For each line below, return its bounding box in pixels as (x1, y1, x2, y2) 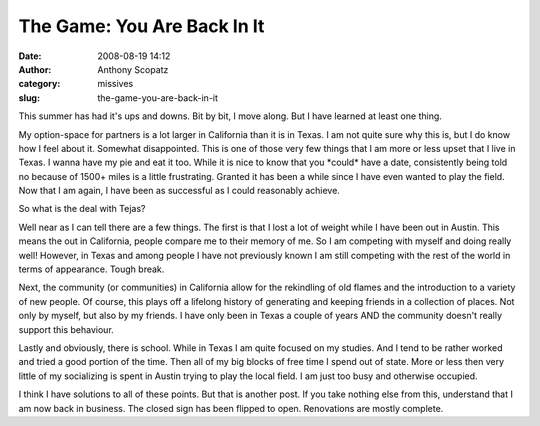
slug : (18, 91, 40, 104)
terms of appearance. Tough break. (18, 263, 165, 275)
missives (97, 78, 134, 90)
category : (18, 78, 61, 90)
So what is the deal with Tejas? (18, 203, 146, 215)
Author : (18, 63, 52, 75)
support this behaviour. (18, 323, 114, 335)
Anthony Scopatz (97, 63, 169, 75)
